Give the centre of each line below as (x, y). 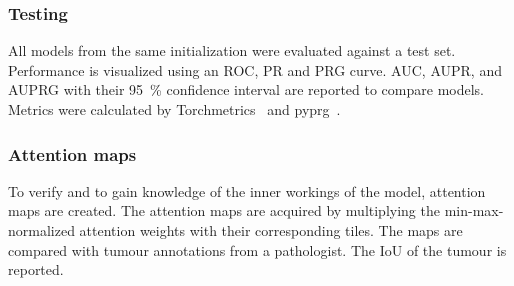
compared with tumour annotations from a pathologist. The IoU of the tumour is (257, 249)
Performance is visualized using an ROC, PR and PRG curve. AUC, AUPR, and (255, 69)
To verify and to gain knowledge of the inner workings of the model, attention (247, 190)
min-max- (474, 210)
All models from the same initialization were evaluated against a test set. (232, 50)
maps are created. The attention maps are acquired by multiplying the (224, 210)
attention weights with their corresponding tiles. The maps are (271, 230)
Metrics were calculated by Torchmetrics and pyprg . (174, 109)
